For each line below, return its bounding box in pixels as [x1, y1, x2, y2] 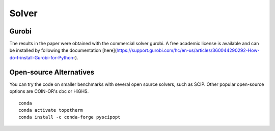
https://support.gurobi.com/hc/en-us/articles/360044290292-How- [116, 47, 260, 53]
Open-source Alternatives [9, 68, 94, 76]
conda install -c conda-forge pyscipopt [18, 114, 121, 120]
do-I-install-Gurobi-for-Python [9, 54, 73, 60]
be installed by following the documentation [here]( [9, 47, 117, 53]
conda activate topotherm [18, 107, 84, 113]
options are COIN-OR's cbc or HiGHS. [9, 88, 89, 94]
